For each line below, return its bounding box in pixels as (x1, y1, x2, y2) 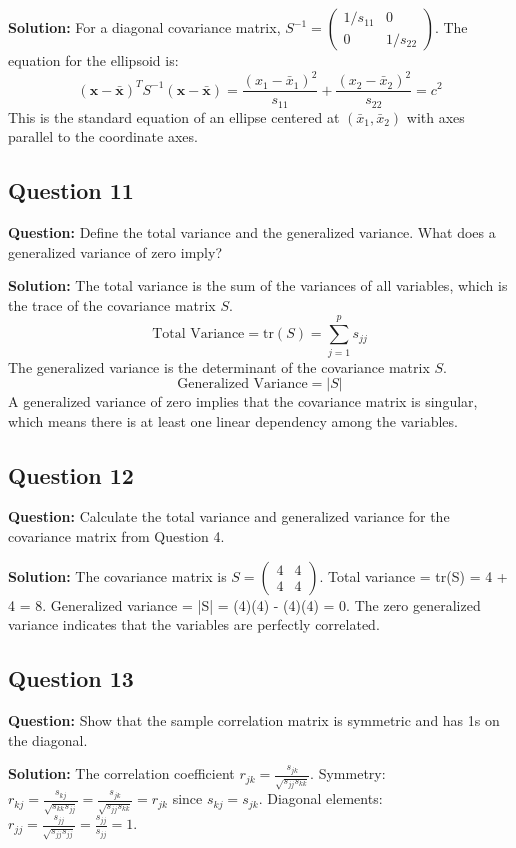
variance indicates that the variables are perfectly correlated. (8, 614, 380, 635)
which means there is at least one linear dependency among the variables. (8, 410, 458, 431)
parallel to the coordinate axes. (8, 126, 198, 147)
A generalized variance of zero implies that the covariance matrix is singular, (8, 391, 478, 412)
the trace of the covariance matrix (8, 294, 216, 315)
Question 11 (8, 175, 134, 206)
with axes (406, 106, 465, 127)
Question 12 (8, 459, 134, 490)
